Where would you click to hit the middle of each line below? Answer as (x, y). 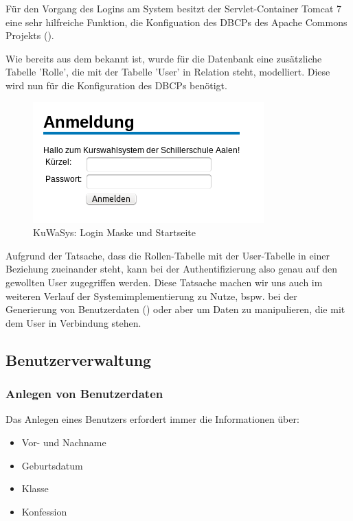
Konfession (44, 511)
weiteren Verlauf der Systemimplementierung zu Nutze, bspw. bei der (151, 296)
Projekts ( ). (30, 35)
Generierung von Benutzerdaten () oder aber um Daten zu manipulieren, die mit (175, 309)
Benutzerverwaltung (79, 359)
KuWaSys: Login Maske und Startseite (114, 232)
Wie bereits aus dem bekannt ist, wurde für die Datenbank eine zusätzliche (164, 58)
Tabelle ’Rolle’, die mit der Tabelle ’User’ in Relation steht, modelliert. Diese (168, 72)
